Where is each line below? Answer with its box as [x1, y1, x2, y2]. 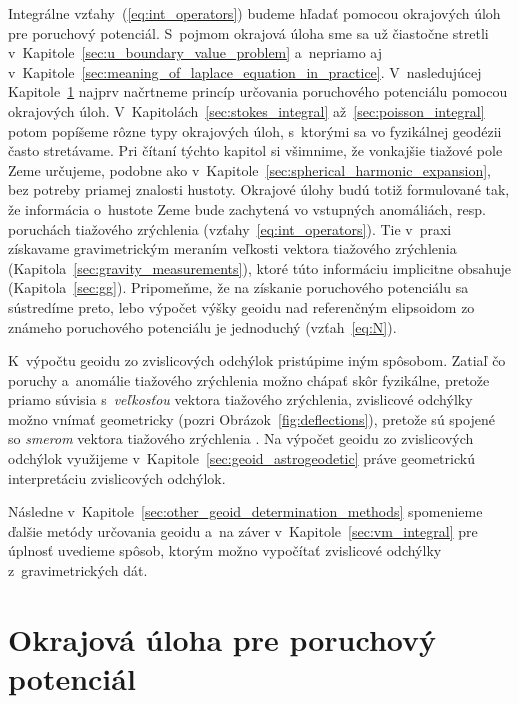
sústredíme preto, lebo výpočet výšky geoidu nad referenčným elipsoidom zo [8, 296, 475, 317]
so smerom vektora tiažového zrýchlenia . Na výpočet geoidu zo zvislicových [8, 428, 474, 449]
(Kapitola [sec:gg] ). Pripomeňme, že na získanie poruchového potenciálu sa [8, 277, 469, 298]
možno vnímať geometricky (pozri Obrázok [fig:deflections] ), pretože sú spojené [8, 408, 495, 429]
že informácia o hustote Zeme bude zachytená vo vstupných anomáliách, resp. [8, 198, 486, 219]
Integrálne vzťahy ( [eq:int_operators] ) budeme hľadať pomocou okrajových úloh [8, 3, 501, 23]
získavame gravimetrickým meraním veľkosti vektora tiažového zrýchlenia [8, 238, 457, 259]
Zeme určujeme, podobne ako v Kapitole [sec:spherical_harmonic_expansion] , [8, 159, 492, 180]
